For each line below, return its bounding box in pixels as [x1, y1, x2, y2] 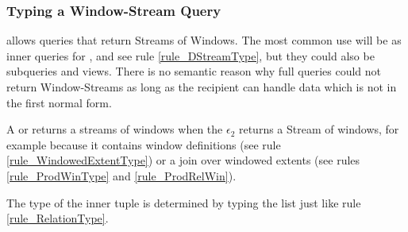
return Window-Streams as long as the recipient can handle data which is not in [6, 79, 397, 95]
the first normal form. [6, 94, 112, 110]
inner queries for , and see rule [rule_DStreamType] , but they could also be [6, 47, 375, 64]
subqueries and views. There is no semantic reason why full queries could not [6, 63, 382, 79]
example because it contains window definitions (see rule [6, 136, 281, 153]
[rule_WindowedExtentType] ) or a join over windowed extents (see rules [6, 152, 360, 168]
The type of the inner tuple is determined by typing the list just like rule [6, 194, 361, 211]
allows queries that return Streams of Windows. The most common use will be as [6, 32, 402, 48]
